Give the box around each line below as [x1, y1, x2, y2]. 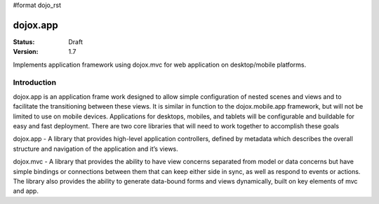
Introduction [13, 78, 56, 88]
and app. [13, 186, 39, 196]
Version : [13, 48, 39, 56]
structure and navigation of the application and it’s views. [13, 144, 178, 153]
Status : [13, 37, 35, 46]
